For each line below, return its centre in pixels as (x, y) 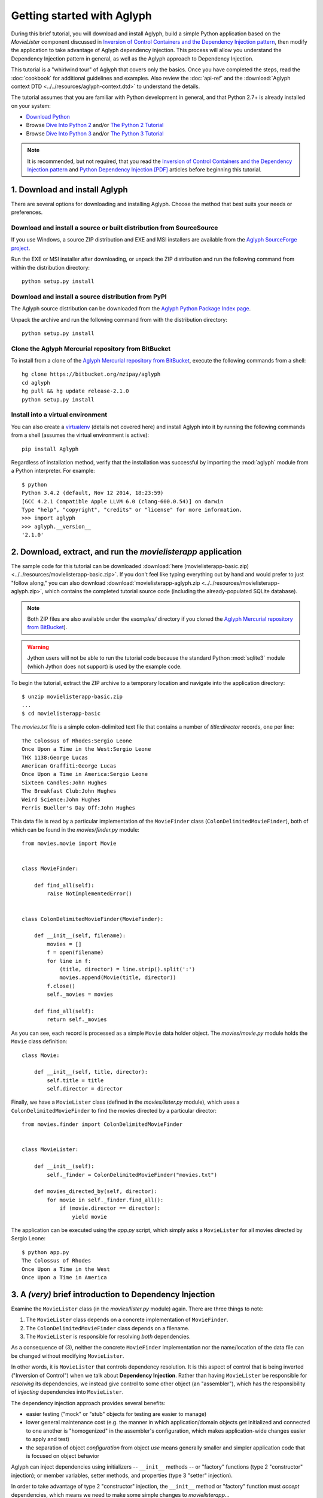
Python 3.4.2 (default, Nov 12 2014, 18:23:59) (93, 493)
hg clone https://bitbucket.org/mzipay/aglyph (91, 374)
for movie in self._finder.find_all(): (105, 1200)
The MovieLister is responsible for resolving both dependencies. (108, 1336)
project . (21, 248)
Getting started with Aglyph (82, 16)
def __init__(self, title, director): (91, 1072)
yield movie (89, 1217)
